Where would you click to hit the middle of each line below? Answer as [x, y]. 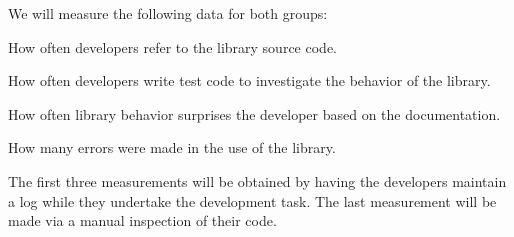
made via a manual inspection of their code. [142, 220]
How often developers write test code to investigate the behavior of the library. [249, 80]
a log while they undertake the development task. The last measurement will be [252, 200]
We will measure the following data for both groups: [168, 13]
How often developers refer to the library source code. [172, 46]
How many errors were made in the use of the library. [172, 147]
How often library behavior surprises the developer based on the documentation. [254, 113]
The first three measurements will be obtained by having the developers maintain [257, 180]
